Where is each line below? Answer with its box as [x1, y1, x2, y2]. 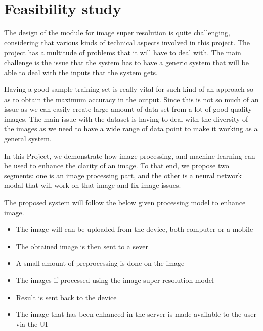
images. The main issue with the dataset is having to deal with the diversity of [4, 113, 248, 124]
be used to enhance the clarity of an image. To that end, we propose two [4, 160, 229, 171]
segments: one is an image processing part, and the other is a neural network [4, 170, 242, 180]
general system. [4, 133, 52, 144]
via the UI [16, 318, 48, 329]
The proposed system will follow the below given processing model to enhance [4, 197, 246, 208]
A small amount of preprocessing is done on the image [16, 258, 185, 268]
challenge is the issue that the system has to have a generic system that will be [4, 57, 249, 67]
